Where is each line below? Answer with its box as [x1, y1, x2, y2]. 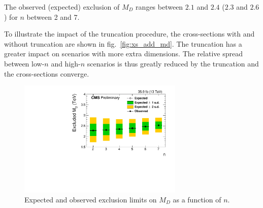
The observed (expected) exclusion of [4, 2, 120, 12]
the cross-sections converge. [4, 68, 89, 79]
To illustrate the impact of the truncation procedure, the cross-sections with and [4, 28, 255, 39]
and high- [51, 58, 81, 68]
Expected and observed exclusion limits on [24, 194, 157, 204]
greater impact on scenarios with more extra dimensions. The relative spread [4, 48, 243, 59]
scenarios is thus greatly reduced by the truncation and [87, 58, 259, 68]
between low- [4, 58, 45, 68]
